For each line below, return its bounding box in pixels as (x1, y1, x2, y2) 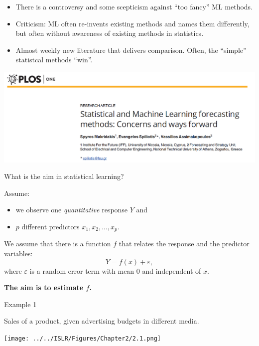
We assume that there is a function (4, 238, 111, 249)
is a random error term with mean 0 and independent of (29, 265, 201, 276)
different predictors (21, 221, 80, 231)
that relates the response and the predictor (119, 238, 250, 249)
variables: (4, 248, 33, 258)
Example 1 (4, 299, 37, 309)
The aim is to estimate (4, 282, 84, 293)
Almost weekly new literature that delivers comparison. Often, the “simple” (15, 44, 247, 55)
